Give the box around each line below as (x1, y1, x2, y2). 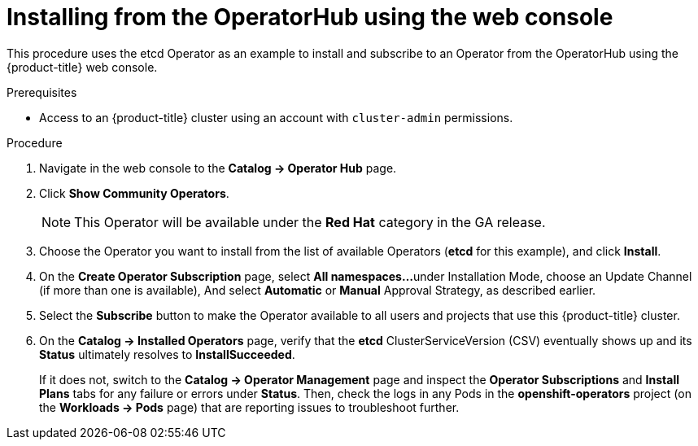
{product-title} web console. (7, 59, 158, 74)
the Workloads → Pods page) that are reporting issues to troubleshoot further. (39, 400, 460, 414)
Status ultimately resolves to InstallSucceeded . (39, 347, 295, 361)
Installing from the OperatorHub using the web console (7, 3, 613, 31)
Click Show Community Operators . (39, 186, 229, 200)
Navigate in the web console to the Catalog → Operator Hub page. (39, 160, 397, 175)
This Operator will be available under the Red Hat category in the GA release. (74, 213, 546, 230)
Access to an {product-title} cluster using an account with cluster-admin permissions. (39, 110, 513, 125)
